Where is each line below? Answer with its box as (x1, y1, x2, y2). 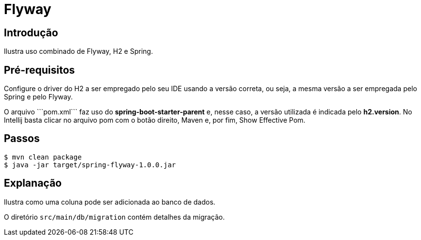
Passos (4, 132, 40, 145)
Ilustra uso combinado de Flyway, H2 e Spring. (4, 47, 153, 56)
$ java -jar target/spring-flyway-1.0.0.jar (4, 160, 176, 169)
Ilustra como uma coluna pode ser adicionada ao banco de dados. (4, 197, 216, 206)
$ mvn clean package (4, 153, 82, 161)
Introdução (4, 26, 58, 39)
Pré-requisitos (4, 64, 75, 76)
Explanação (4, 177, 62, 190)
